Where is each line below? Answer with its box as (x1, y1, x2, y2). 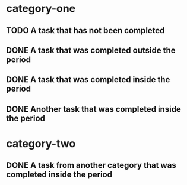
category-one (6, 2, 76, 15)
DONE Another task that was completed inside (6, 104, 181, 114)
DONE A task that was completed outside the (6, 45, 176, 55)
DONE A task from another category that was (6, 160, 176, 170)
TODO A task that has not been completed (6, 25, 165, 35)
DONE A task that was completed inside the (6, 74, 170, 85)
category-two (6, 137, 76, 150)
